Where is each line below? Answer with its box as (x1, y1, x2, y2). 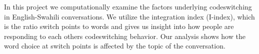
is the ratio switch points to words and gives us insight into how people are (4, 21, 234, 31)
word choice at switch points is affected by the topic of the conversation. (4, 40, 225, 51)
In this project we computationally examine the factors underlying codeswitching (4, 1, 252, 11)
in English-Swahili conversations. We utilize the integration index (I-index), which (4, 11, 255, 21)
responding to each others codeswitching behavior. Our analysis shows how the (4, 30, 245, 41)
